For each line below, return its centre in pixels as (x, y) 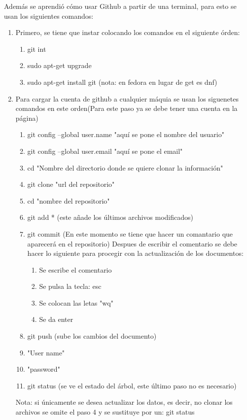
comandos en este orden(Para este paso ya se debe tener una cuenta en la (126, 108)
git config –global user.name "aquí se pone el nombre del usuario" (126, 134)
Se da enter (56, 319)
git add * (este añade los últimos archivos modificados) (110, 217)
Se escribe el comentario (75, 269)
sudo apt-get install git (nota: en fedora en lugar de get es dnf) (122, 82)
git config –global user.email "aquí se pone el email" (105, 151)
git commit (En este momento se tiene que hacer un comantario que (130, 233)
